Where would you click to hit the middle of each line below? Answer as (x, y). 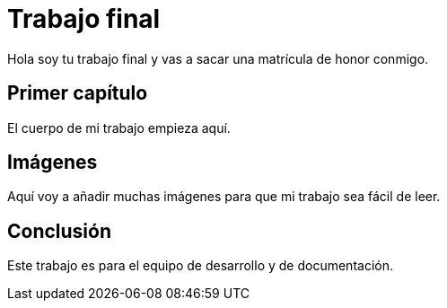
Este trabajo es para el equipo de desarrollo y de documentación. (200, 266)
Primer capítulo (78, 93)
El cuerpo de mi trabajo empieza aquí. (119, 128)
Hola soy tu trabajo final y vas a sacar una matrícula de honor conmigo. (218, 58)
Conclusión (60, 231)
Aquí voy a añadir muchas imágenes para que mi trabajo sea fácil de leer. (224, 197)
